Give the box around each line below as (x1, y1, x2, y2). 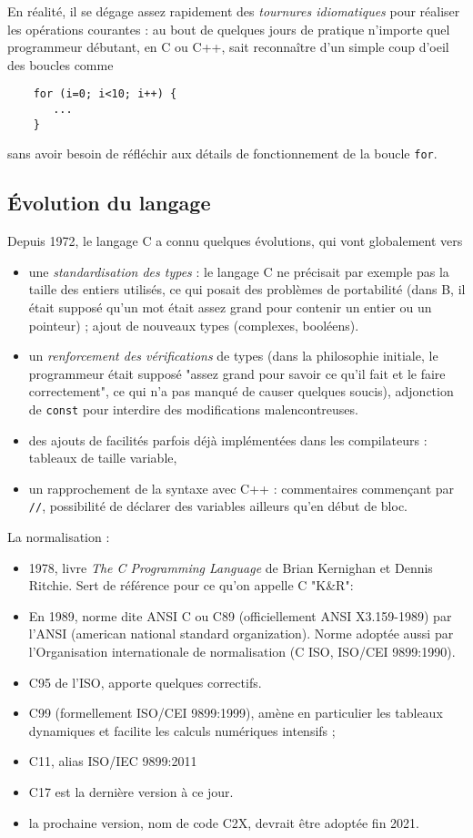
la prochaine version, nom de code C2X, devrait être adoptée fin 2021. (28, 812, 419, 832)
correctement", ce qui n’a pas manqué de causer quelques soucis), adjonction (28, 382, 454, 401)
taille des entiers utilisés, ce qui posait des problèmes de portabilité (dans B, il (28, 280, 466, 299)
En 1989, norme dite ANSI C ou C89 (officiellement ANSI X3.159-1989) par (28, 606, 452, 625)
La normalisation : (7, 527, 110, 547)
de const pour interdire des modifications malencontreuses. (28, 399, 358, 418)
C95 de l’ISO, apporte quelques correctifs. (28, 672, 262, 691)
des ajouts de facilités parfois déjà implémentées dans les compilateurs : (28, 430, 428, 449)
